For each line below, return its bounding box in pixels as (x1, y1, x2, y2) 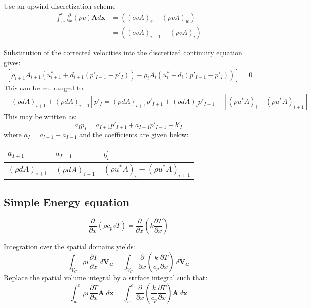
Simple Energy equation (4, 194, 130, 209)
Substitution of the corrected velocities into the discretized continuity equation (4, 47, 242, 58)
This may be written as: (4, 111, 77, 122)
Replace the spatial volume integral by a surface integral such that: (4, 272, 208, 283)
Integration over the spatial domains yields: (4, 241, 135, 252)
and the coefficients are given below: (79, 129, 189, 139)
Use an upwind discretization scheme (4, 1, 116, 11)
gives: (4, 57, 21, 68)
